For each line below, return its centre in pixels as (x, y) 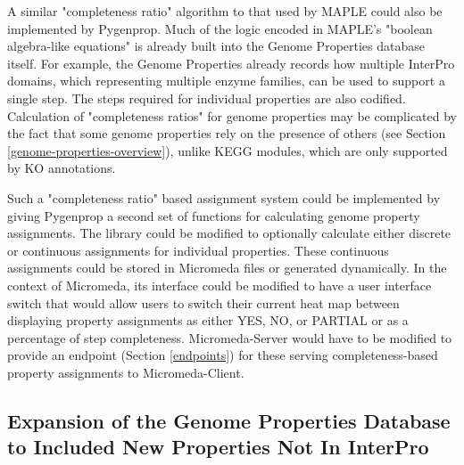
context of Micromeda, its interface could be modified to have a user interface (220, 285)
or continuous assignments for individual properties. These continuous (198, 250)
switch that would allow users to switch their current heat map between (203, 302)
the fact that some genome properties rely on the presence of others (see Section (227, 133)
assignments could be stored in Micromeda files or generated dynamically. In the (227, 268)
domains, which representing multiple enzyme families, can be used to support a (226, 81)
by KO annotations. (62, 168)
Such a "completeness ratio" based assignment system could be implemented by (224, 197)
